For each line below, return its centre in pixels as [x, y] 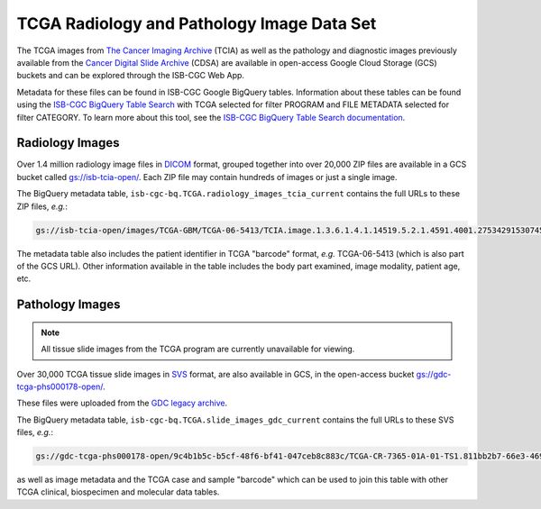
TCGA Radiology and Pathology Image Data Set [197, 23]
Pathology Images [69, 305]
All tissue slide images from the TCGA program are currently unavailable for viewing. [198, 349]
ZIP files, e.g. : [42, 206]
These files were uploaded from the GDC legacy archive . [122, 403]
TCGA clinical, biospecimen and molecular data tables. [118, 492]
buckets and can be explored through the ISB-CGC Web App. [131, 76]
